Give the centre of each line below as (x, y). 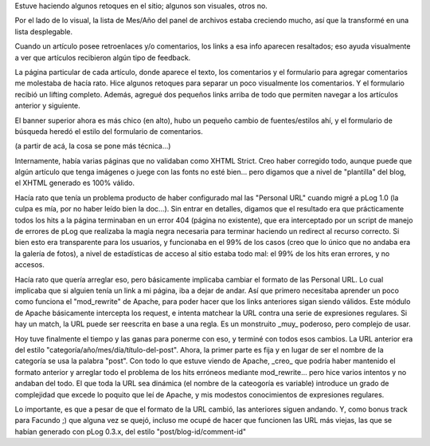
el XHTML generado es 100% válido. (75, 183)
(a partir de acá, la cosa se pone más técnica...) (93, 146)
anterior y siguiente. (48, 106)
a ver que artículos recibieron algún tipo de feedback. (103, 57)
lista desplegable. (44, 31)
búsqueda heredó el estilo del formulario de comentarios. (109, 131)
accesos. (30, 265)
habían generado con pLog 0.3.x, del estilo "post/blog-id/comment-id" (131, 432)
